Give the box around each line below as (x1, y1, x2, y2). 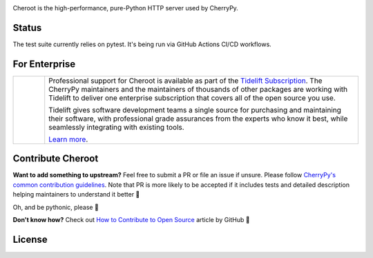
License (12, 233, 48, 245)
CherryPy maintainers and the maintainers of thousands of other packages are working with (48, 84, 348, 94)
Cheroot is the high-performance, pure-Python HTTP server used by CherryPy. (12, 4, 238, 12)
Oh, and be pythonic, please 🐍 (12, 203, 99, 211)
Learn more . (48, 135, 88, 144)
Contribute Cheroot (12, 152, 99, 165)
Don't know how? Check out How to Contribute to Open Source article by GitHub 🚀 (12, 215, 250, 224)
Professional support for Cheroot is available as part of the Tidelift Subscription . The (48, 76, 323, 86)
